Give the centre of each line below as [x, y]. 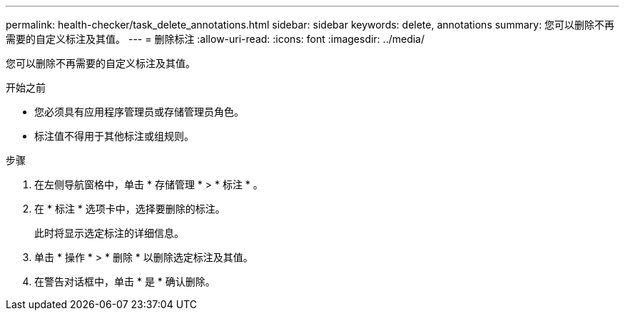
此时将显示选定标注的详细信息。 [109, 233]
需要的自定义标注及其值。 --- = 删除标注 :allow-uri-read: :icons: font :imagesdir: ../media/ [215, 39]
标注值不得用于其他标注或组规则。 [114, 136]
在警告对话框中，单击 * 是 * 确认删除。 [125, 281]
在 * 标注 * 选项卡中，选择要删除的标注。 [130, 209]
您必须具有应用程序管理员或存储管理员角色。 [139, 112]
